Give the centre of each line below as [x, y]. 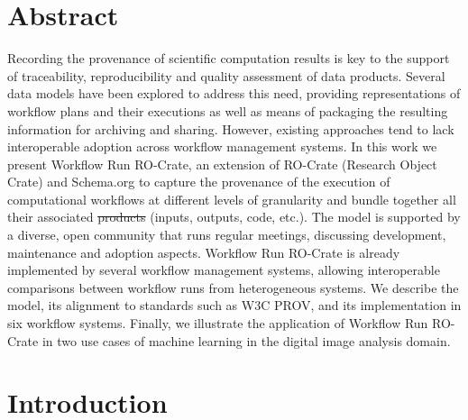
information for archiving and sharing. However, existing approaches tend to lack [231, 128]
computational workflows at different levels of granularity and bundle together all [232, 199]
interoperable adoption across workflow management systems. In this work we [222, 146]
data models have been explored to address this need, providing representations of [234, 93]
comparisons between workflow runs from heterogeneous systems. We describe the [233, 287]
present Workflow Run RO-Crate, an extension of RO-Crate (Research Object [222, 164]
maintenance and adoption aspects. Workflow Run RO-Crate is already [204, 252]
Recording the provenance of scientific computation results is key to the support [229, 58]
